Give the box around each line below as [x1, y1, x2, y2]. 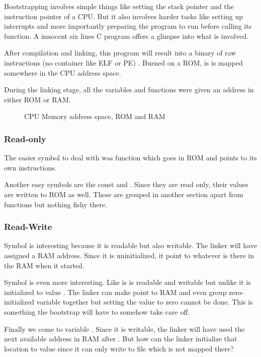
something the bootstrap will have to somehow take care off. [4, 306, 190, 317]
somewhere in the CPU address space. [4, 67, 121, 78]
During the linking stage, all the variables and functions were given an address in [4, 84, 254, 95]
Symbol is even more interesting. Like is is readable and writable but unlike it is [4, 277, 251, 287]
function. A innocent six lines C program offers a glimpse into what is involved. [4, 30, 248, 41]
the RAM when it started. [4, 260, 84, 270]
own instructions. [4, 162, 57, 172]
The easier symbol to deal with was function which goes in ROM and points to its [4, 152, 257, 163]
